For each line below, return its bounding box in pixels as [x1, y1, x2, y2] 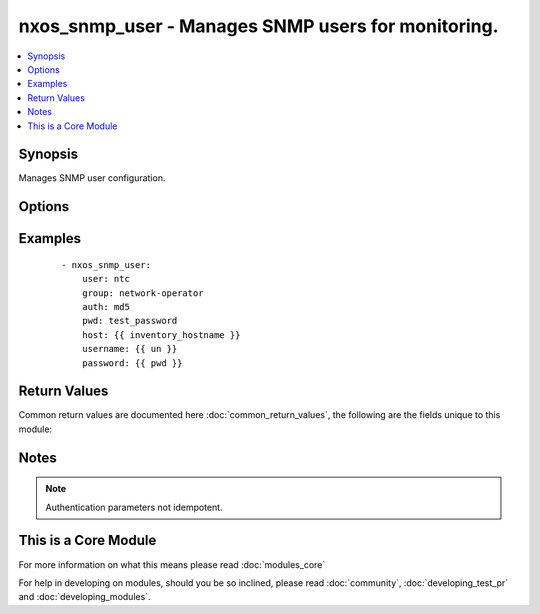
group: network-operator [81, 287, 204, 299]
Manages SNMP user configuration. [18, 172, 166, 184]
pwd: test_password [81, 315, 178, 327]
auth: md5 [81, 301, 130, 312]
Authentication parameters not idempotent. [45, 501, 224, 513]
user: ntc [81, 273, 130, 285]
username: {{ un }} [81, 343, 178, 355]
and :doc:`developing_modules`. [18, 591, 151, 603]
